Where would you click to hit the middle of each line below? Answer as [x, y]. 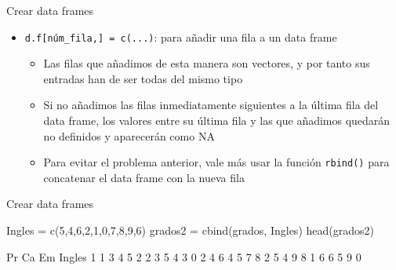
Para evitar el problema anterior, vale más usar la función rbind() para [216, 162]
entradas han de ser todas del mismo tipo [143, 78]
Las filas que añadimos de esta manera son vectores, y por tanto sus [207, 63]
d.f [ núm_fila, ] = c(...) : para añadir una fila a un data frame [181, 36]
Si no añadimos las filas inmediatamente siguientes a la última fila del [211, 105]
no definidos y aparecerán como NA [129, 135]
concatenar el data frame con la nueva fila [144, 177]
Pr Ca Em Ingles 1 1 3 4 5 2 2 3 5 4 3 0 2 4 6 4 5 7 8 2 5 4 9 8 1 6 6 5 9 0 [184, 256]
